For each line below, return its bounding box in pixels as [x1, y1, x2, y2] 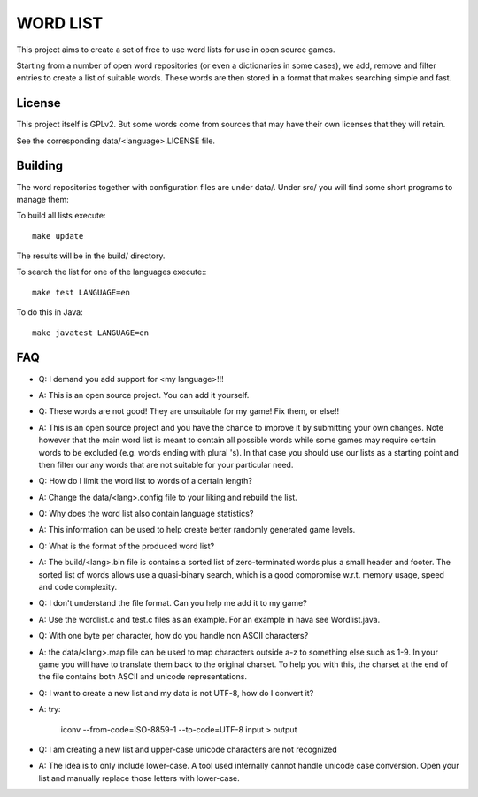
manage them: [16, 194, 70, 204]
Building [16, 158, 64, 173]
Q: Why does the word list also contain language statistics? [38, 509, 254, 519]
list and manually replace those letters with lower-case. [38, 772, 241, 783]
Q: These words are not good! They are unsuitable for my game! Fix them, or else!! [38, 406, 340, 417]
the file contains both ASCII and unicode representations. [38, 671, 248, 682]
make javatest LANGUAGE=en [32, 327, 150, 338]
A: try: [38, 704, 61, 715]
